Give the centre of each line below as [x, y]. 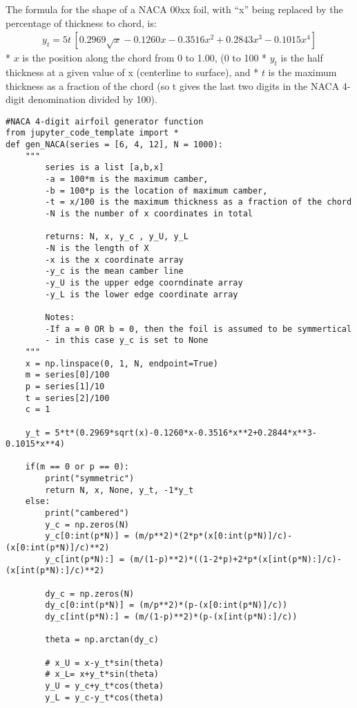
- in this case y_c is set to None [127, 341]
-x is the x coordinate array [114, 260]
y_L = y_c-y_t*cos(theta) [105, 697]
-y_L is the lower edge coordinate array [142, 294]
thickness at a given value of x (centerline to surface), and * [132, 72]
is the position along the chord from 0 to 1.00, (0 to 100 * [145, 58]
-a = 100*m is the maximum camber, [127, 179]
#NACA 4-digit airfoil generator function [105, 121]
